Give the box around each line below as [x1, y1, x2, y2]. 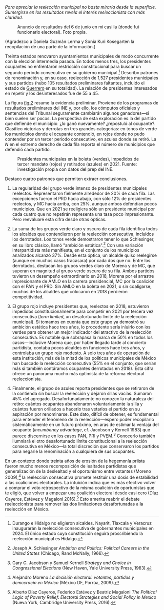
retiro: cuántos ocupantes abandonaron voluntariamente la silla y [12, 401, 143, 407]
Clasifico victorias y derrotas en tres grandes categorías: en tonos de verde [5, 125, 157, 131]
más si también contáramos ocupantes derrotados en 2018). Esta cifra [12, 366, 154, 371]
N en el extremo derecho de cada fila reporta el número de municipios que [5, 141, 155, 147]
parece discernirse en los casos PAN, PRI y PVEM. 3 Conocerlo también [12, 432, 155, 439]
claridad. [5, 15, 23, 20]
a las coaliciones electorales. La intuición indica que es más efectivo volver [5, 479, 156, 485]
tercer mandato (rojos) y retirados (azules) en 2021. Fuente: [17, 161, 137, 167]
